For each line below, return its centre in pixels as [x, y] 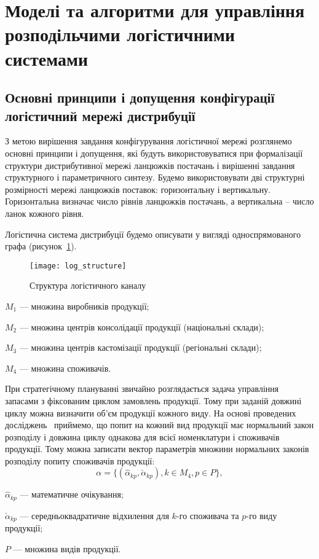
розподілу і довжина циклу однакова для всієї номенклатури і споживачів [142, 436]
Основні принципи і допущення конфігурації [140, 97]
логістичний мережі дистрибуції [100, 115]
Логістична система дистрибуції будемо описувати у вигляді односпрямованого [153, 234]
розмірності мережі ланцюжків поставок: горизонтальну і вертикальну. [138, 189]
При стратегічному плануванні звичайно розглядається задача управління [142, 389]
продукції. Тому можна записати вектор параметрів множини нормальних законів [157, 449]
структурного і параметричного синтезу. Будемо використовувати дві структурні [155, 177]
